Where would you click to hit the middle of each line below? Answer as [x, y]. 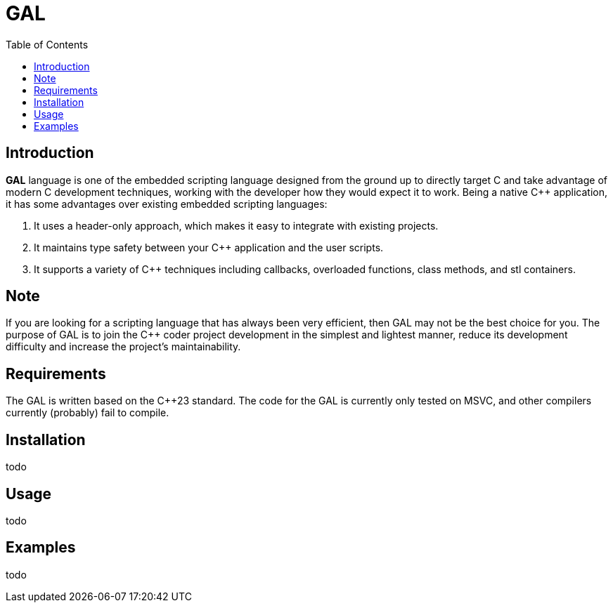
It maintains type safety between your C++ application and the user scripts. [209, 247]
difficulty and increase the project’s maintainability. [123, 347]
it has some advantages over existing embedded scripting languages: [167, 204]
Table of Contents [47, 44]
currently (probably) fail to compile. [88, 413]
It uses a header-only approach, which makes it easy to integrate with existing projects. [236, 225]
